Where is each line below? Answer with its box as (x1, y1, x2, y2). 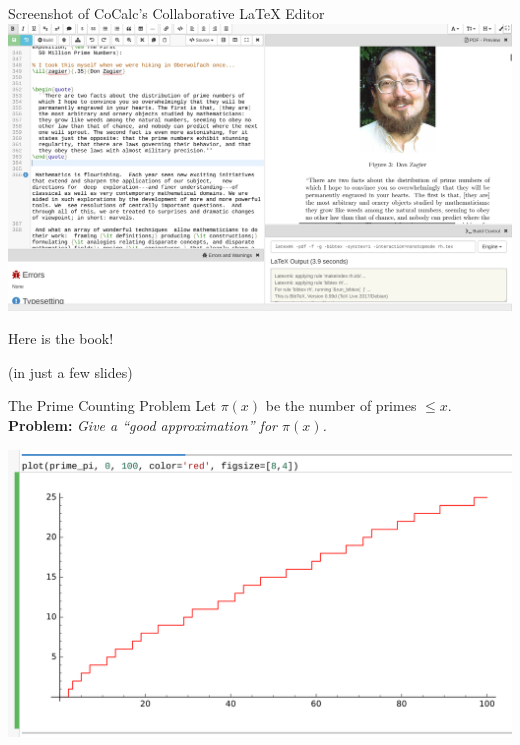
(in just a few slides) (8, 361, 133, 382)
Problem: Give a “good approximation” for (8, 414, 277, 435)
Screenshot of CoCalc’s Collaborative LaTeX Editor (8, 3, 325, 23)
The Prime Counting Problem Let (8, 395, 216, 416)
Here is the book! (8, 328, 114, 349)
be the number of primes (265, 395, 417, 416)
